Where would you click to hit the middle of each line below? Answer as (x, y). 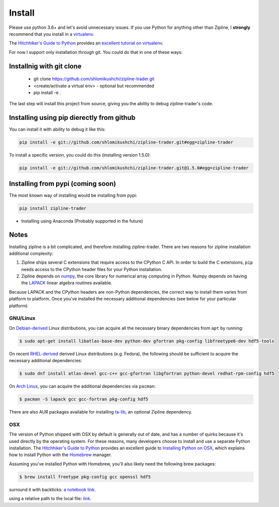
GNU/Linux (22, 318)
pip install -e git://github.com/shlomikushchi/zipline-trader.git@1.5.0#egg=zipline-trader (134, 168)
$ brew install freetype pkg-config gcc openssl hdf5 (85, 477)
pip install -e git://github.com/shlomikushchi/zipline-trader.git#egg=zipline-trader (126, 142)
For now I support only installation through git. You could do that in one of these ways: (96, 52)
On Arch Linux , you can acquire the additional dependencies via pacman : (82, 386)
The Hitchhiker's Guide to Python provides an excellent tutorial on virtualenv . (86, 43)
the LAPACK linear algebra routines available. (67, 283)
